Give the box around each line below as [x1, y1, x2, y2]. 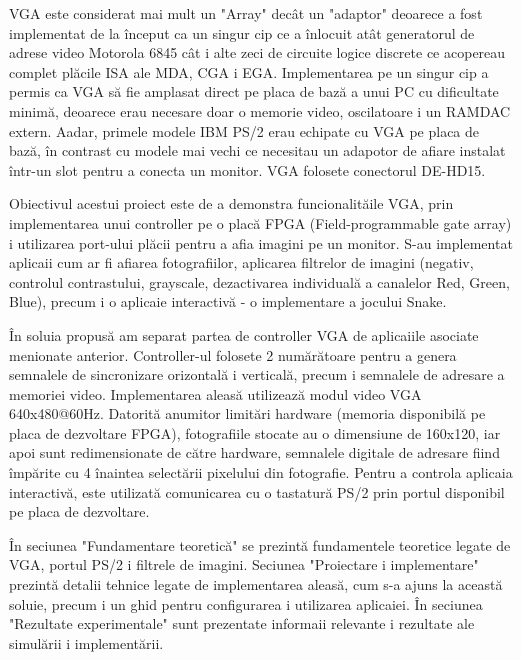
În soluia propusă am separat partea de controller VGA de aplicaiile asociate [9, 324, 479, 345]
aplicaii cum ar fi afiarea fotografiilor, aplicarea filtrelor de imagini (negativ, [9, 252, 474, 273]
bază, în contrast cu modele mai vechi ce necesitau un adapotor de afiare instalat [9, 140, 506, 161]
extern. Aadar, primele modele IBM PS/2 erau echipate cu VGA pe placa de [9, 120, 480, 141]
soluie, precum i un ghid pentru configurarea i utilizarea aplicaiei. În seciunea [9, 593, 483, 614]
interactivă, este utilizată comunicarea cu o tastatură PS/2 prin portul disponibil [9, 481, 505, 502]
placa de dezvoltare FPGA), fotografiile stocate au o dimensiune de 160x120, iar [9, 422, 501, 443]
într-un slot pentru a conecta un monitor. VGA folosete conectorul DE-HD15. [9, 159, 486, 180]
